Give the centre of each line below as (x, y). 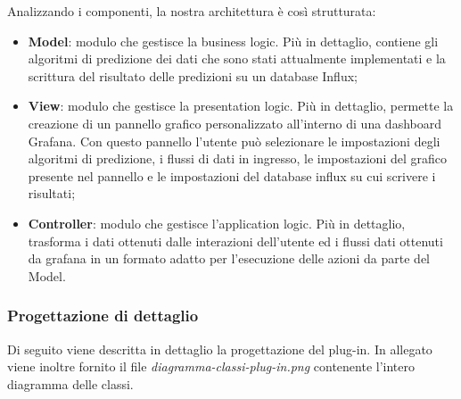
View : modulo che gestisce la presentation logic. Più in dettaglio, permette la (241, 106)
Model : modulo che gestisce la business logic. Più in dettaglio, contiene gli (233, 41)
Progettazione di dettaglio (103, 316)
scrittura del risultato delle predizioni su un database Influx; (193, 75)
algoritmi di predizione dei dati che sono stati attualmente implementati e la (237, 58)
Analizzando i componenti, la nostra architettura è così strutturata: (192, 11)
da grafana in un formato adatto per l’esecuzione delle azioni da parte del (229, 258)
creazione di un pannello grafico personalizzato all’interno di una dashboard (235, 123)
